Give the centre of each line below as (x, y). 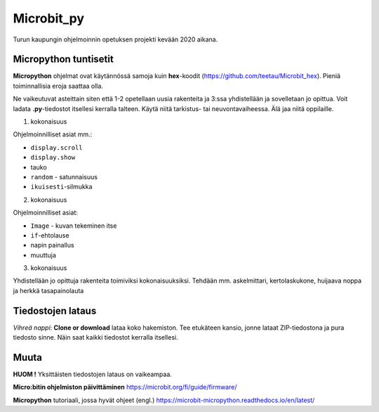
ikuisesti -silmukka (61, 187)
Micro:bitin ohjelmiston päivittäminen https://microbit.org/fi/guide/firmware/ (125, 387)
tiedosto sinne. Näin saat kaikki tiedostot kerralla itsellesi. (95, 337)
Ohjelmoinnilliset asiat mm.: (53, 134)
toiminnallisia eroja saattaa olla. (58, 86)
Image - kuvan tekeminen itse (74, 226)
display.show (53, 157)
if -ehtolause (50, 235)
